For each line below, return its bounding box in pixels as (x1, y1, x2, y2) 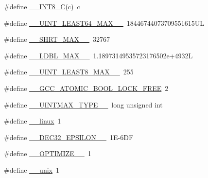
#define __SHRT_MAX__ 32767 (4, 34, 110, 44)
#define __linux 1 (4, 116, 61, 126)
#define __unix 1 (4, 164, 59, 175)
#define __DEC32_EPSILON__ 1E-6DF (4, 132, 134, 142)
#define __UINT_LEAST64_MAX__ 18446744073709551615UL (4, 18, 205, 28)
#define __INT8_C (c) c (4, 1, 80, 11)
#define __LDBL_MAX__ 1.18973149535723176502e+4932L (4, 50, 193, 60)
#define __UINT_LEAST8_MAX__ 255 (4, 67, 134, 77)
